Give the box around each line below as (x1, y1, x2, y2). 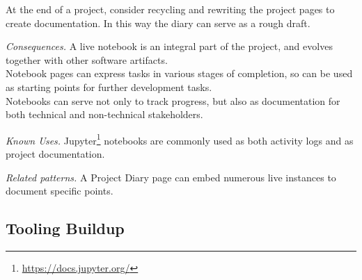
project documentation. (6, 147, 105, 160)
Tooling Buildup (6, 217, 125, 239)
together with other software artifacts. (6, 52, 168, 67)
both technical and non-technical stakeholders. (6, 107, 203, 122)
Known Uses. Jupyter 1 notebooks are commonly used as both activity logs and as (6, 131, 354, 147)
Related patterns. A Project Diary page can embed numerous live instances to (6, 170, 336, 184)
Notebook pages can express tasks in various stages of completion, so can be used (6, 66, 353, 81)
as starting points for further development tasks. (6, 79, 212, 94)
